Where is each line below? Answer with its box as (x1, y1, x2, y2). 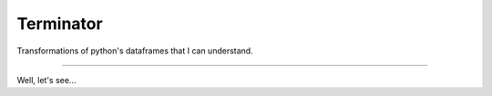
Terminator (16, 14, 104, 34)
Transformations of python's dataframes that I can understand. (16, 45, 254, 56)
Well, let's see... (16, 74, 77, 85)
